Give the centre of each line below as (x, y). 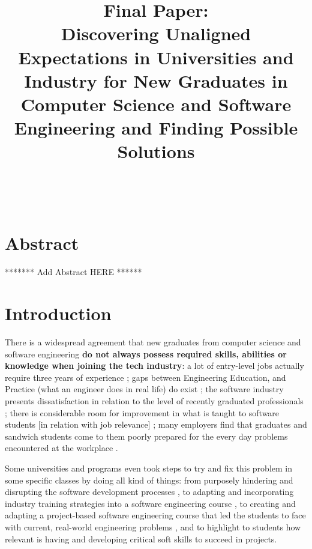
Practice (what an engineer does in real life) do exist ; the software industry (144, 389)
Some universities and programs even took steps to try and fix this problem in (148, 468)
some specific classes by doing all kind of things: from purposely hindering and (149, 480)
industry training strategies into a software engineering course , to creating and (150, 503)
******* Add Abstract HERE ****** (73, 272)
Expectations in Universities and (156, 57)
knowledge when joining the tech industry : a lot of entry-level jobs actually (154, 365)
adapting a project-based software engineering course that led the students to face (155, 515)
